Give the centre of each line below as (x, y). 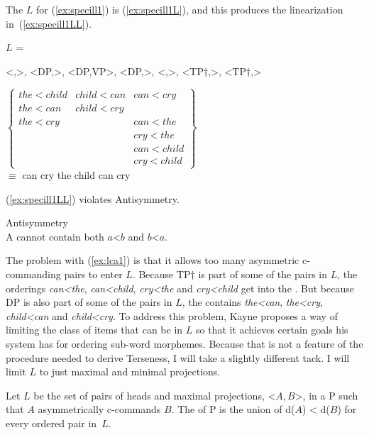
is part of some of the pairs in (263, 274)
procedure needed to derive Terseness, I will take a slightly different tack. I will (178, 357)
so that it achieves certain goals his (272, 330)
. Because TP (161, 274)
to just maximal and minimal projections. (130, 371)
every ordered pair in (51, 423)
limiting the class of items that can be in (94, 330)
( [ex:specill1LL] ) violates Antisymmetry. (93, 198)
